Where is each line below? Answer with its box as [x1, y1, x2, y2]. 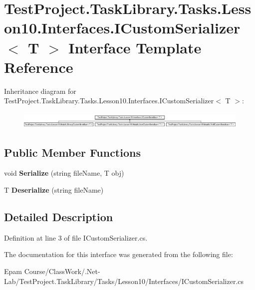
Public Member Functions [4, 144, 141, 160]
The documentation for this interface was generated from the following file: [4, 249, 233, 260]
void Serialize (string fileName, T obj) [4, 168, 124, 178]
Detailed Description [4, 209, 113, 224]
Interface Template [68, 37, 202, 57]
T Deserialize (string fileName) [4, 184, 104, 195]
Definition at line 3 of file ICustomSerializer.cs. [4, 232, 148, 243]
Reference [4, 56, 73, 77]
